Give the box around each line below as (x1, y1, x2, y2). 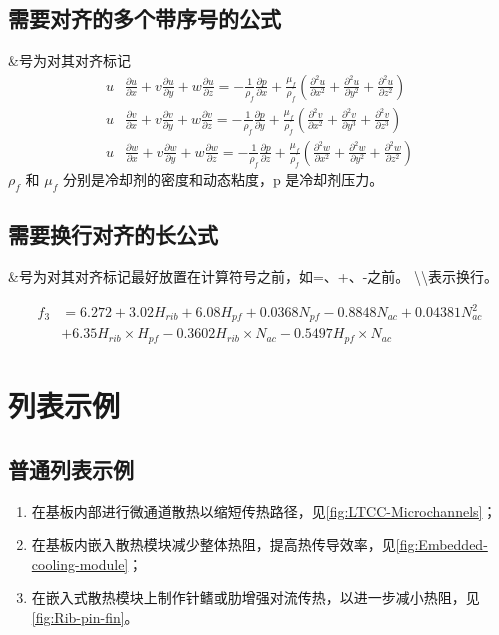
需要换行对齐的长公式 (8, 219, 218, 250)
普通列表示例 (8, 453, 134, 484)
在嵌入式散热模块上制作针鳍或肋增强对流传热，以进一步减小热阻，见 (31, 587, 480, 608)
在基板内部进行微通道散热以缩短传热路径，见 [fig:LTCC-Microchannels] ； (31, 500, 497, 521)
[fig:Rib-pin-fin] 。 (31, 606, 139, 627)
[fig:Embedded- (395, 534, 488, 555)
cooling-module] (31, 553, 129, 574)
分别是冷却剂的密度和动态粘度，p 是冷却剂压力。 (62, 168, 384, 189)
